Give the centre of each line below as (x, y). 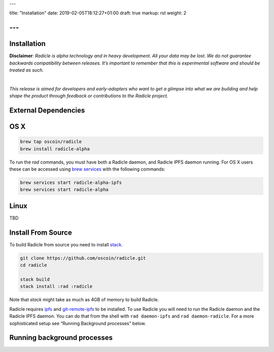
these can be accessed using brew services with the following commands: (87, 169)
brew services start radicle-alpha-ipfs (71, 183)
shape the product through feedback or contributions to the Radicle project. (89, 96)
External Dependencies (47, 110)
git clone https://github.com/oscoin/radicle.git (83, 258)
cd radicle (33, 265)
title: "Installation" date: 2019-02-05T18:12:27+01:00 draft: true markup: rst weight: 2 (98, 13)
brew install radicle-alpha (55, 149)
